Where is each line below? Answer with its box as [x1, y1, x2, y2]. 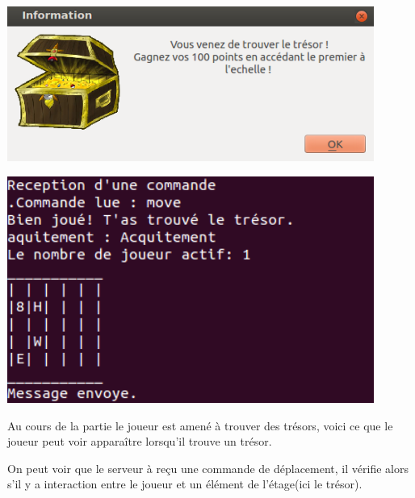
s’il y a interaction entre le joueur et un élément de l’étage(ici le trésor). [7, 475, 363, 492]
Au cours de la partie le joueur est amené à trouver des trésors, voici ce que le [7, 417, 393, 434]
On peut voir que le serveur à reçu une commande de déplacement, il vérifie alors [7, 459, 409, 476]
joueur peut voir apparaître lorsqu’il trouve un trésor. [7, 433, 272, 450]
